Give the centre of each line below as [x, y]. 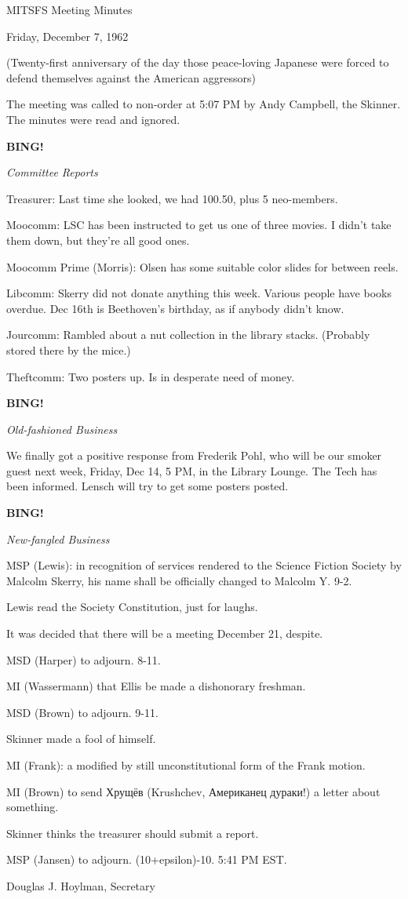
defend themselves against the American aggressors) [131, 77]
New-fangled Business [58, 539]
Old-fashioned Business [62, 429]
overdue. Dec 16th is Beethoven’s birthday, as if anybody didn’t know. [175, 308]
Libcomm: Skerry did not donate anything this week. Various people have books [199, 293]
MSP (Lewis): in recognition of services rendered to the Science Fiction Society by [204, 565]
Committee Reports [52, 172]
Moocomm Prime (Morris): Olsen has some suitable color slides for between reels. [202, 266]
